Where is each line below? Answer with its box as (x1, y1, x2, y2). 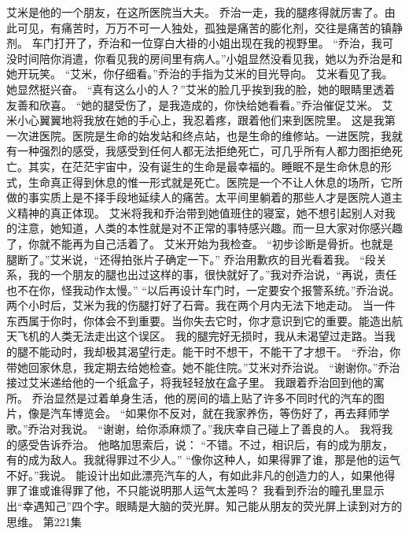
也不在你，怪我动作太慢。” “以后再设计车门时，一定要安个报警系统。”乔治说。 (6, 281, 400, 298)
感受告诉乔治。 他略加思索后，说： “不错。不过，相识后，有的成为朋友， (17, 436, 393, 452)
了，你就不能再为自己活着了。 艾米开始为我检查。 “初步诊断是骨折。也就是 (6, 235, 393, 251)
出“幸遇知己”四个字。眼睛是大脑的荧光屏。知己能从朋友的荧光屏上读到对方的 (6, 498, 403, 514)
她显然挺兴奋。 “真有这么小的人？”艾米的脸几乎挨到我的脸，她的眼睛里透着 (6, 80, 395, 97)
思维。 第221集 (6, 513, 82, 529)
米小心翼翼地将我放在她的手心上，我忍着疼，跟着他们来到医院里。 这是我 (6, 112, 385, 128)
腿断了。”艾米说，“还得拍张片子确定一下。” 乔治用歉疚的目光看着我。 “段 (6, 250, 376, 267)
